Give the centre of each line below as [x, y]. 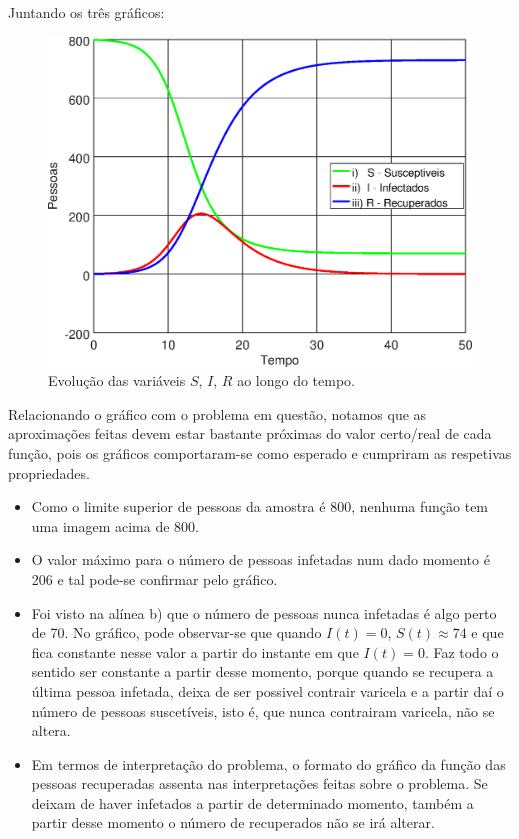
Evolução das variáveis [117, 380]
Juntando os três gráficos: [86, 12]
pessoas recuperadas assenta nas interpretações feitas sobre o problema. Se [259, 783]
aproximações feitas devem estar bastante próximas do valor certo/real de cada [250, 433]
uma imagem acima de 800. [115, 525]
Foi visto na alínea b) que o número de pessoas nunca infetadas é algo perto [264, 612]
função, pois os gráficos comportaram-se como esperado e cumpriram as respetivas [260, 452]
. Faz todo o [461, 651]
